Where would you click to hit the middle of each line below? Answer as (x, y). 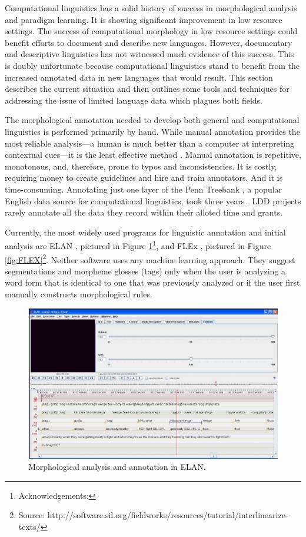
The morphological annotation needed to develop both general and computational (152, 120)
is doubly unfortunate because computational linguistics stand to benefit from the (152, 65)
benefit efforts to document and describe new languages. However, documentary (149, 42)
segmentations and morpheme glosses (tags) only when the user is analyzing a (145, 271)
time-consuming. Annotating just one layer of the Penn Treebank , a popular (144, 189)
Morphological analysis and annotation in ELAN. (117, 467)
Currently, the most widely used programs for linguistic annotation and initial (145, 232)
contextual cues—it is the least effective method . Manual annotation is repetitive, (153, 155)
